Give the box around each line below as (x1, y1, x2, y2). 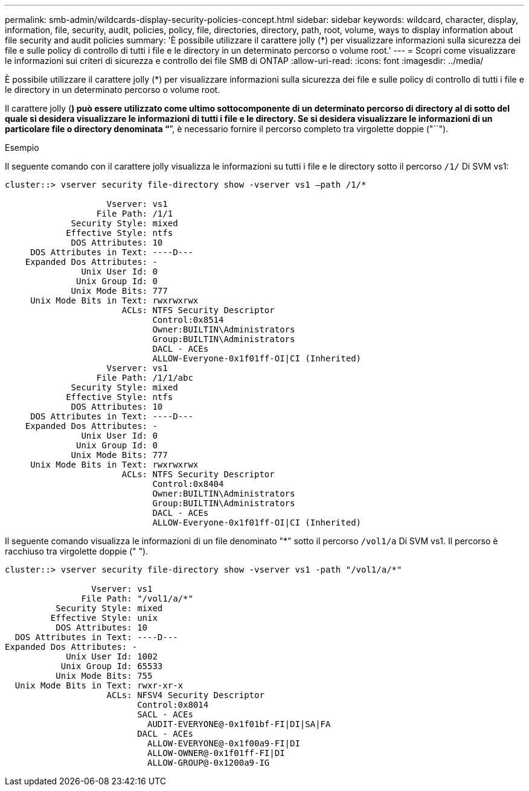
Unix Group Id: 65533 (60, 661, 163, 671)
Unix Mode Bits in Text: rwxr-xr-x (14, 681, 184, 690)
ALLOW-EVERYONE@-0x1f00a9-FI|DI (147, 739, 300, 748)
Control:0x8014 (137, 700, 209, 710)
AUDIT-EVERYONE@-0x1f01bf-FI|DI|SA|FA (147, 719, 331, 729)
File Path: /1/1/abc (96, 373, 193, 383)
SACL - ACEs (137, 710, 193, 719)
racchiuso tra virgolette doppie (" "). (5, 546, 149, 556)
